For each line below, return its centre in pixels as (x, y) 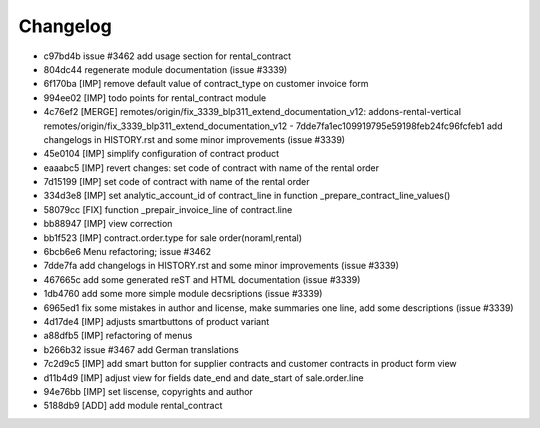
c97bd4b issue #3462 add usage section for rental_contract (167, 56)
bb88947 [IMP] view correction (108, 224)
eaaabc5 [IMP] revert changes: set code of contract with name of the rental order (211, 167)
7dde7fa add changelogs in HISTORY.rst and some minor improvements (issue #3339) (221, 266)
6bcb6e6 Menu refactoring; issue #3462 (127, 252)
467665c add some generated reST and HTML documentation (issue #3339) (202, 279)
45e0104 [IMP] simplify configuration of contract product (161, 154)
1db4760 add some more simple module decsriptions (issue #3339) (183, 294)
